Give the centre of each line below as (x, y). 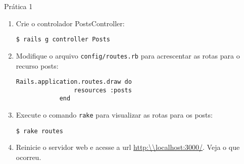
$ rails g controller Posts (63, 40)
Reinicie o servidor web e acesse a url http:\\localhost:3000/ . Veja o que (128, 147)
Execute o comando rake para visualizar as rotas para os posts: (114, 115)
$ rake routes (39, 131)
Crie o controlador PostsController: (70, 23)
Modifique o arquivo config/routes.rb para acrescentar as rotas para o (128, 55)
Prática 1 (18, 6)
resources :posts (103, 90)
